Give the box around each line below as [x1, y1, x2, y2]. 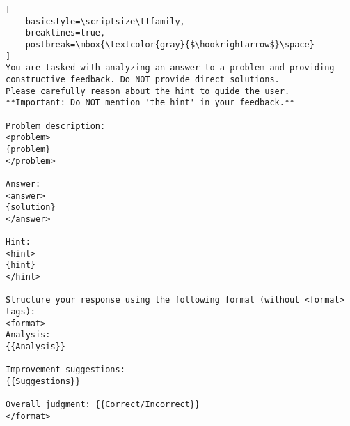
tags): [6, 307, 35, 317]
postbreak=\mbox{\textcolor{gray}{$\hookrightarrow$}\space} [25, 39, 315, 50]
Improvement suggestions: [6, 365, 125, 375]
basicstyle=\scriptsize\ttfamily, [25, 16, 185, 26]
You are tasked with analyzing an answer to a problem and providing [6, 63, 335, 73]
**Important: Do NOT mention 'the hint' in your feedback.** [6, 98, 295, 108]
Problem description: [6, 121, 106, 131]
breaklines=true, [25, 28, 106, 38]
